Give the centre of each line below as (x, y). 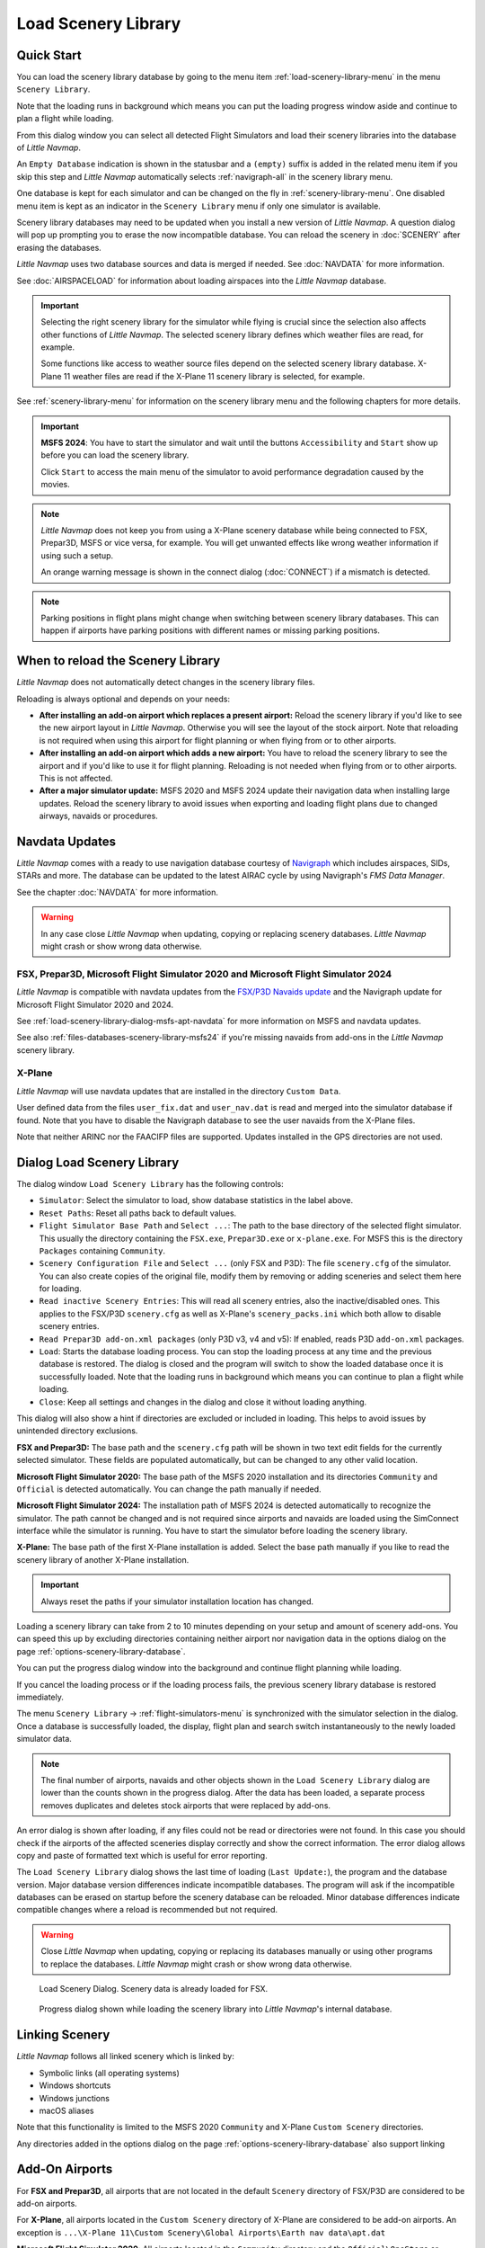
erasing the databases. (59, 247)
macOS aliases (66, 2110)
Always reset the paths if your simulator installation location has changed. (177, 1601)
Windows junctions (74, 2098)
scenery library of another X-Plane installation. (103, 1559)
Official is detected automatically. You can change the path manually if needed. (169, 1489)
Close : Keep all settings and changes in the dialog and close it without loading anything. (203, 1402)
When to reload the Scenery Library (119, 661)
